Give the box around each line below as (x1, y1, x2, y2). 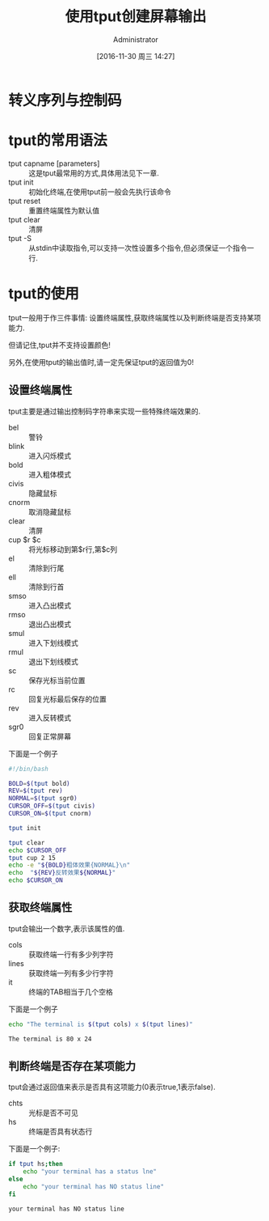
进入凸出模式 (28, 600, 71, 610)
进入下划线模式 (28, 638, 78, 647)
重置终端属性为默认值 (28, 206, 99, 215)
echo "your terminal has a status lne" (23, 1168, 158, 1176)
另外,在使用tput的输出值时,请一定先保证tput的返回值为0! (8, 357, 194, 367)
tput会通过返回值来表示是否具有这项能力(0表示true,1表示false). (8, 1082, 216, 1092)
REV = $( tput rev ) (8, 786, 63, 795)
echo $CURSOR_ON (8, 876, 63, 884)
